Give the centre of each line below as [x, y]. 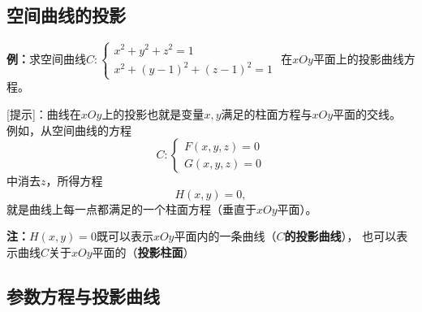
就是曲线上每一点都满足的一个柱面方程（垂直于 [131, 208]
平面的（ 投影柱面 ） [143, 251]
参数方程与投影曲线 [83, 295]
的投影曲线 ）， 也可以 [340, 236]
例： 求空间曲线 [46, 58]
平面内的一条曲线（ [225, 236]
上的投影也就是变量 [153, 113]
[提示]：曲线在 [44, 113]
